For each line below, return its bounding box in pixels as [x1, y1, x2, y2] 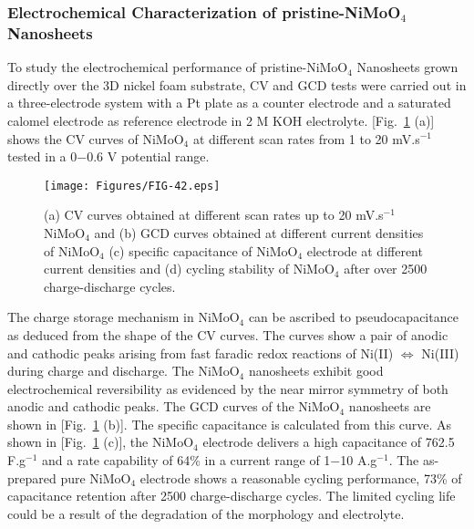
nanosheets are [348, 397, 431, 416]
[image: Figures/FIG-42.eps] [44, 179, 221, 192]
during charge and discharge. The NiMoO [7, 361, 240, 380]
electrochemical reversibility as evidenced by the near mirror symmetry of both [7, 379, 448, 398]
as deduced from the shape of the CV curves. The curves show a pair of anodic [7, 325, 448, 344]
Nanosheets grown [356, 57, 459, 77]
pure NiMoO [60, 468, 131, 487]
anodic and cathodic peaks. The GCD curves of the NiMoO [7, 397, 340, 416]
